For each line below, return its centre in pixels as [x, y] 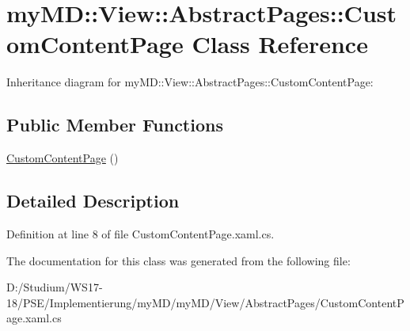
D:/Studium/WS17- [55, 287]
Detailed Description [93, 201]
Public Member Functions [115, 125]
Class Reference [280, 44]
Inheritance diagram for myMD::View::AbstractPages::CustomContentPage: [190, 82]
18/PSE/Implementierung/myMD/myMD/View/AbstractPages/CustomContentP [205, 302]
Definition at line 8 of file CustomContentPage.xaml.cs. [140, 233]
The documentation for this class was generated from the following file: [178, 260]
